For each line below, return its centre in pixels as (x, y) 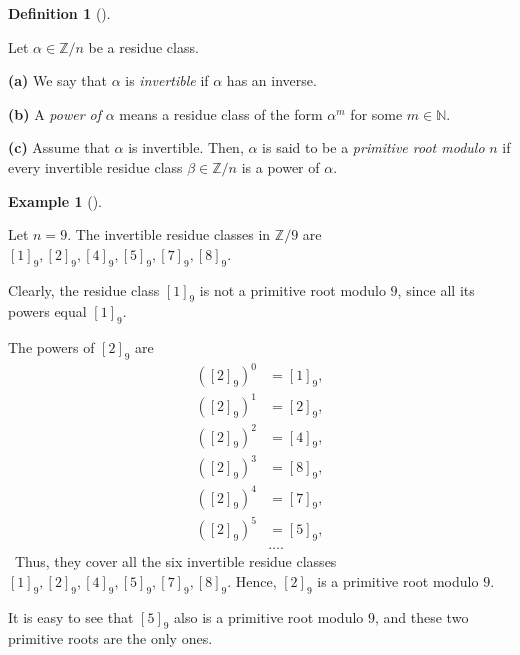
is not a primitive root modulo (292, 289)
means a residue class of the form (221, 113)
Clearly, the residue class (84, 289)
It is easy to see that (71, 616)
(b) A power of (54, 113)
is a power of (280, 166)
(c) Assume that (59, 147)
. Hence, (252, 580)
